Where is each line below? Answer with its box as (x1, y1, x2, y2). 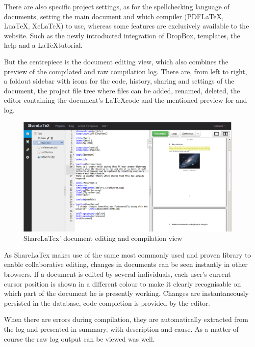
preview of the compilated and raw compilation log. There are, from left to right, (4, 66, 247, 76)
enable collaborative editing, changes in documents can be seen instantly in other (4, 259, 248, 269)
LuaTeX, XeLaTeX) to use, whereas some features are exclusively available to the (4, 21, 249, 31)
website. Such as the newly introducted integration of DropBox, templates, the (4, 30, 240, 40)
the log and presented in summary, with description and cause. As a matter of (4, 324, 239, 334)
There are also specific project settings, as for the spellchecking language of (4, 1, 229, 11)
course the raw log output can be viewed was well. (4, 333, 155, 344)
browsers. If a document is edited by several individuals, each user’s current (4, 269, 231, 279)
